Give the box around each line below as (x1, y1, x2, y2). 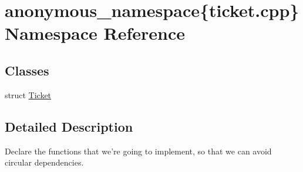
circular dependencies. (5, 156, 84, 168)
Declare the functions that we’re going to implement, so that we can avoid (5, 145, 272, 157)
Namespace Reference (5, 21, 185, 45)
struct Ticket (5, 88, 52, 101)
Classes (5, 61, 49, 79)
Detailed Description (5, 117, 133, 135)
